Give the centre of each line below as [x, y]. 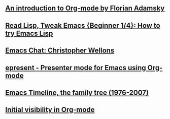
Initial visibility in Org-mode [50, 110]
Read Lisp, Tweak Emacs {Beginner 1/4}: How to [83, 25]
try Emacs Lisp [29, 33]
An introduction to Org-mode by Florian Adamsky [85, 8]
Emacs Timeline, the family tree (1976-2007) [77, 93]
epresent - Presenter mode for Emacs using [76, 68]
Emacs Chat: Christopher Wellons [60, 51]
